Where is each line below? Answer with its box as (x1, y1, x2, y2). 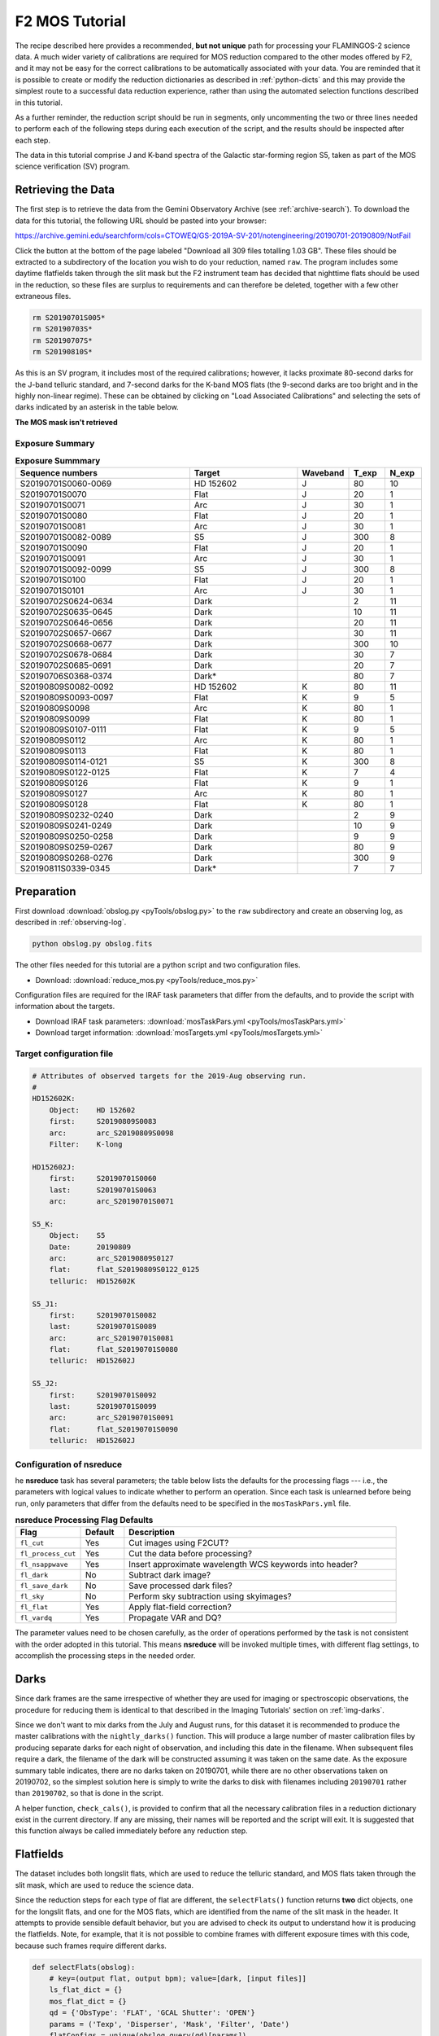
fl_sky (20, 1592, 45, 1600)
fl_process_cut (20, 1549, 76, 1558)
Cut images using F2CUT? (128, 1538, 229, 1549)
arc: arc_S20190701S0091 (49, 1413, 174, 1423)
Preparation (15, 884, 76, 898)
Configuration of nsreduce (15, 1459, 123, 1470)
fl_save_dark (20, 1581, 68, 1590)
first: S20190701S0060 (49, 1174, 158, 1183)
